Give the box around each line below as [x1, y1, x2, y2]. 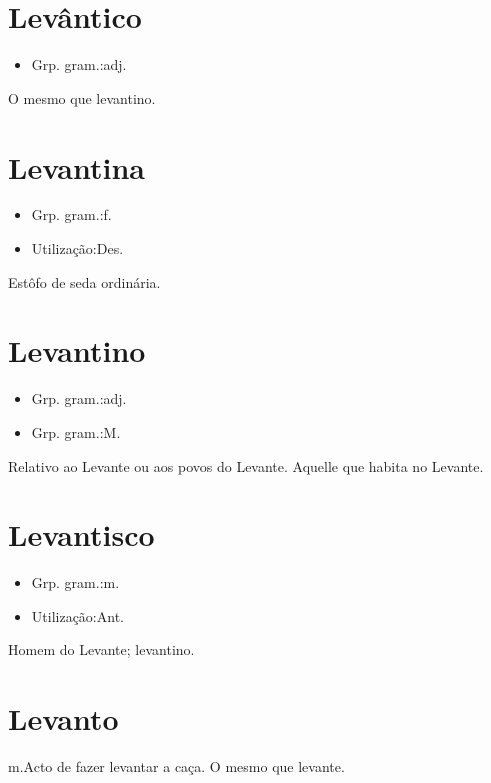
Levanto [8, 698, 119, 739]
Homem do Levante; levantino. [8, 639, 195, 660]
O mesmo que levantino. [8, 87, 156, 108]
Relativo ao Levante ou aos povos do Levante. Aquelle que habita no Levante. [8, 455, 484, 476]
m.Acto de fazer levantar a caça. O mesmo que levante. [8, 756, 345, 777]
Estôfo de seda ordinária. [8, 271, 161, 292]
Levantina [8, 146, 145, 187]
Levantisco [8, 514, 155, 555]
